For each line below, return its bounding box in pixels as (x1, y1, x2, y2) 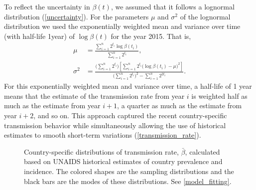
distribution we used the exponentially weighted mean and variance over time (4, 21, 241, 31)
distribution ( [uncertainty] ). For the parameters (4, 11, 149, 21)
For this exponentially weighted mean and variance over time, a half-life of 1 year (4, 81, 252, 91)
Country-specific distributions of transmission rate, (24, 146, 179, 157)
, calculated (185, 146, 220, 157)
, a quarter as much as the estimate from (117, 100, 242, 111)
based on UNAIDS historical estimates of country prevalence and (24, 156, 223, 167)
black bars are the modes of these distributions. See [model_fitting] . (24, 176, 232, 186)
